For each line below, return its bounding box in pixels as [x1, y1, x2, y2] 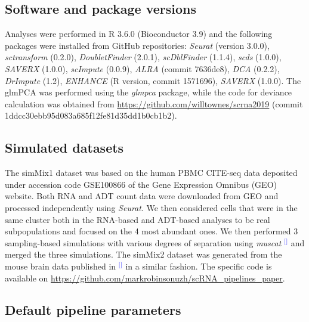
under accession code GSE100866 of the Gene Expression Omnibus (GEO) [5, 178, 277, 190]
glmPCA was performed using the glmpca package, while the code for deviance [5, 86, 292, 98]
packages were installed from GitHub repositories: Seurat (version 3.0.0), [5, 39, 270, 51]
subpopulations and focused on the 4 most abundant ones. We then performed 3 [5, 225, 298, 237]
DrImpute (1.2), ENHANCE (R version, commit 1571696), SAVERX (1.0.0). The [5, 74, 301, 86]
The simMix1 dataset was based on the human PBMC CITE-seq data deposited [5, 166, 298, 179]
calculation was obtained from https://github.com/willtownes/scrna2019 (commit [5, 97, 303, 110]
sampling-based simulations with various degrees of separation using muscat [5, 236, 282, 249]
